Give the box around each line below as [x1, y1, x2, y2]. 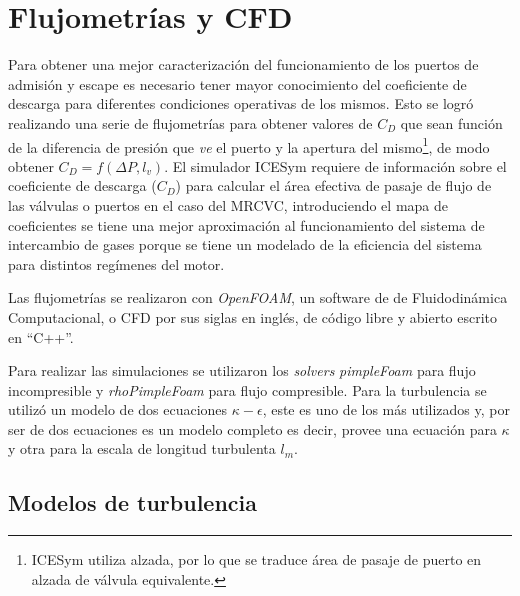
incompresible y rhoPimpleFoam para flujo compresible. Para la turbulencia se [8, 379, 487, 400]
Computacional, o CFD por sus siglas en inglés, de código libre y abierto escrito [8, 306, 498, 327]
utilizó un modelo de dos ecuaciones [8, 399, 228, 420]
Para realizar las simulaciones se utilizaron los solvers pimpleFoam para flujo [8, 360, 476, 381]
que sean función [400, 112, 503, 133]
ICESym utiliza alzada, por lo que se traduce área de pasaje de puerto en [31, 549, 482, 570]
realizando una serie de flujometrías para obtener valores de [8, 112, 373, 133]
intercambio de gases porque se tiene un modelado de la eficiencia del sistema [8, 234, 482, 255]
